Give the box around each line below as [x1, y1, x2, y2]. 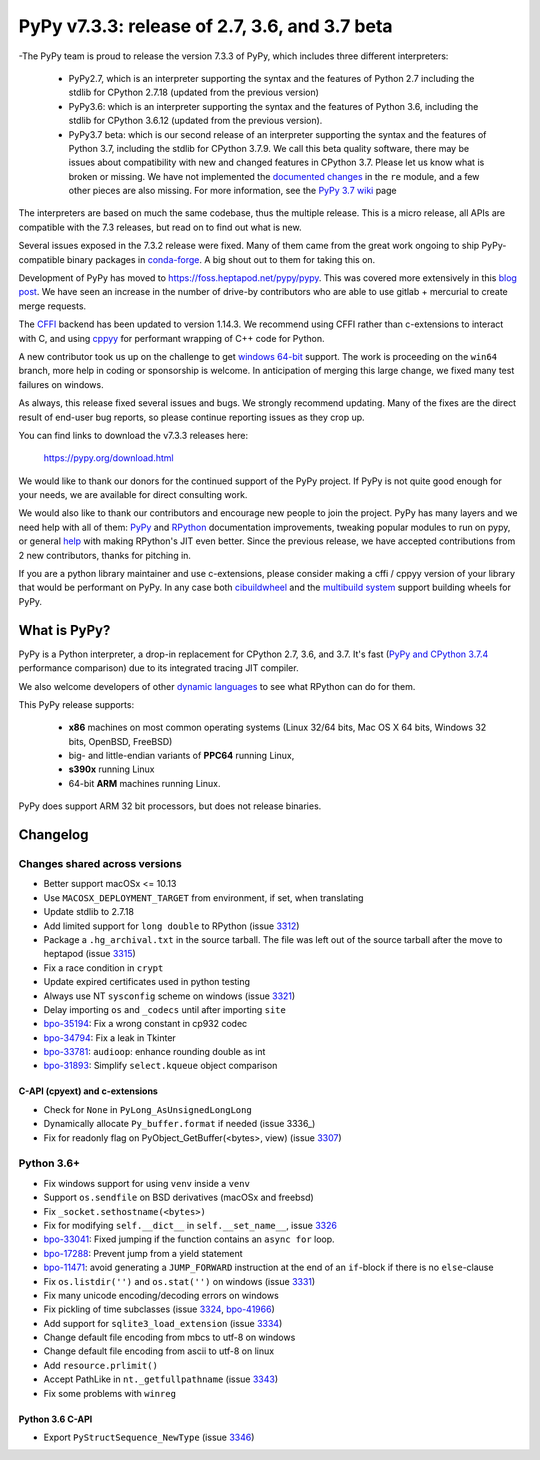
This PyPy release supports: [18, 698, 135, 710]
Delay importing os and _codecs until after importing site [43, 1003, 287, 1015]
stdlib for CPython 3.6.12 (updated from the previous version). [68, 115, 323, 127]
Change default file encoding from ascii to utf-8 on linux [43, 1345, 275, 1357]
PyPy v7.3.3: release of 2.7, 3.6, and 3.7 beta [18, 15, 394, 37]
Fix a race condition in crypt [43, 961, 164, 974]
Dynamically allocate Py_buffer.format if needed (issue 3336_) [43, 1118, 316, 1130]
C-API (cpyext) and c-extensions [18, 1085, 159, 1097]
